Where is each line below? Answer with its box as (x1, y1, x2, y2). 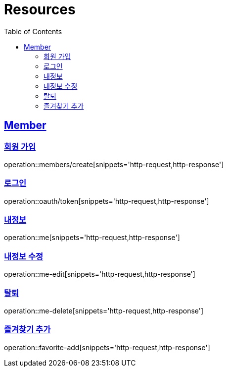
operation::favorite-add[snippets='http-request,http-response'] (4, 343, 210, 352)
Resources (4, 1, 76, 18)
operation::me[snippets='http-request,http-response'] (4, 233, 180, 242)
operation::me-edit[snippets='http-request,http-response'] (4, 270, 195, 279)
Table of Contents (4, 27, 62, 36)
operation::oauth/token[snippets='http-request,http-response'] (4, 196, 209, 205)
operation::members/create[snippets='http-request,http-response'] (4, 160, 224, 169)
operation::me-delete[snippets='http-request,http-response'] (4, 306, 204, 315)
